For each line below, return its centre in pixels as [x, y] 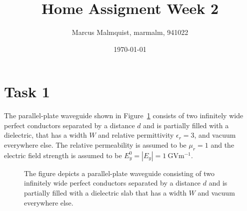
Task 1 [27, 92]
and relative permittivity [136, 135]
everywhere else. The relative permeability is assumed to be [95, 145]
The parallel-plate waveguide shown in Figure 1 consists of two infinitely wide [124, 115]
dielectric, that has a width [45, 135]
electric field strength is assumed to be [63, 155]
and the [222, 145]
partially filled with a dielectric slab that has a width [105, 193]
